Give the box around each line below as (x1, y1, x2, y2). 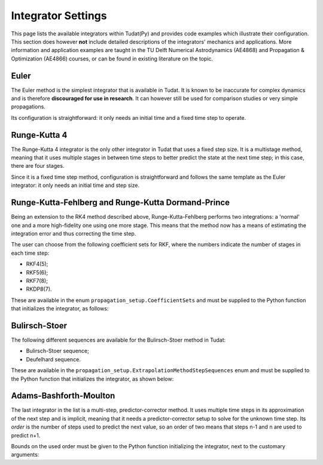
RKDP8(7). (26, 285, 52, 293)
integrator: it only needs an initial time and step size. (11, 182, 140, 189)
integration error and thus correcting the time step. (11, 230, 136, 237)
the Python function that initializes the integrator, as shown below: (11, 375, 174, 382)
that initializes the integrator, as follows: (11, 305, 109, 312)
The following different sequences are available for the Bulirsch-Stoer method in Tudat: (11, 336, 226, 343)
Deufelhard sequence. (26, 355, 81, 363)
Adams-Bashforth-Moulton (11, 391, 115, 401)
